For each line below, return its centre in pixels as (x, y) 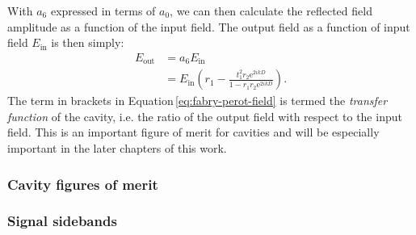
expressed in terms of (103, 10)
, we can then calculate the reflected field (271, 10)
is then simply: (88, 42)
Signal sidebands (62, 221)
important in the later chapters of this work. (117, 148)
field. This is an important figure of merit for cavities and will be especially (193, 132)
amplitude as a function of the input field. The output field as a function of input (209, 26)
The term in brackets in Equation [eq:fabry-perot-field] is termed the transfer (197, 101)
